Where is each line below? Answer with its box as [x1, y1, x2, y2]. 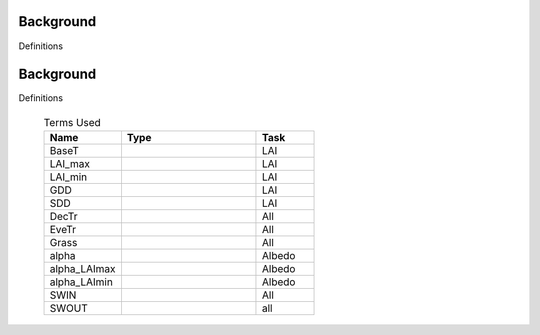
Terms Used [43, 116, 102, 129]
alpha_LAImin [49, 275, 114, 289]
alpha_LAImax [49, 262, 116, 276]
